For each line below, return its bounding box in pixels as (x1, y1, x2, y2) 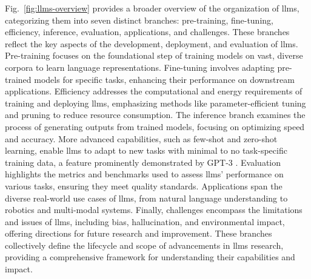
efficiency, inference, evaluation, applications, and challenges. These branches (5, 25, 290, 38)
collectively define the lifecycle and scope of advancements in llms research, (5, 238, 284, 251)
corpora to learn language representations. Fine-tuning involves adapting (5, 61, 275, 73)
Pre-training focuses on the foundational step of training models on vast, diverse (5, 49, 303, 62)
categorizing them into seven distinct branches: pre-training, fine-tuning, (5, 13, 273, 26)
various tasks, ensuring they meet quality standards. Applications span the (5, 179, 283, 192)
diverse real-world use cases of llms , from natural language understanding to (5, 191, 288, 204)
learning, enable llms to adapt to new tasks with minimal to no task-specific (5, 144, 287, 157)
